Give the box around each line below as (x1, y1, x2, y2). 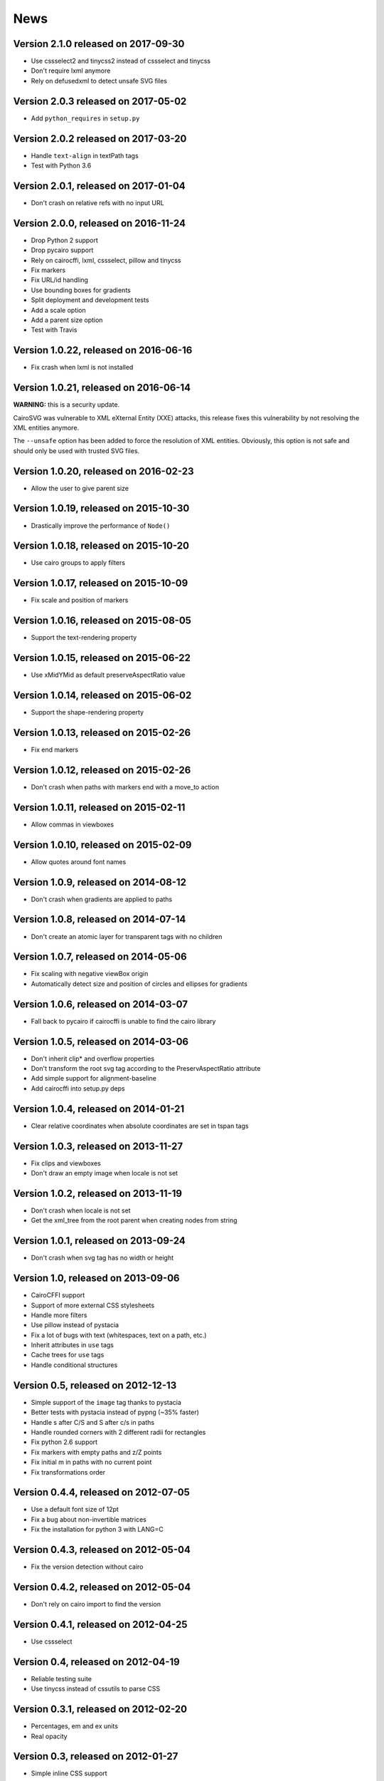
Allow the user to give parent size (31, 484, 129, 492)
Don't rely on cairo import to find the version (31, 1600, 161, 1608)
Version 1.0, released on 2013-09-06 (13, 1272, 180, 1284)
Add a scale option (31, 306, 87, 314)
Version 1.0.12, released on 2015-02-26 (13, 764, 191, 776)
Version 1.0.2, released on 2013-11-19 (13, 1187, 183, 1200)
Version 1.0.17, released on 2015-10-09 (13, 577, 188, 589)
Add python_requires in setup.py (31, 114, 140, 123)
